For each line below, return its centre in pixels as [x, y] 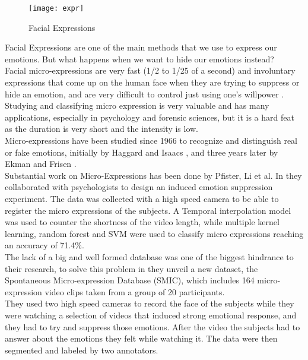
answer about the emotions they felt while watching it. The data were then [141, 338]
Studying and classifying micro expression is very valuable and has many [137, 105]
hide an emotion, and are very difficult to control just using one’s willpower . [145, 94]
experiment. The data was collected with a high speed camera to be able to [142, 198]
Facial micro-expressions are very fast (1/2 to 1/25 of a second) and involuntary [150, 70]
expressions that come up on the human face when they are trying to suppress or [152, 82]
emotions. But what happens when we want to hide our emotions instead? [139, 59]
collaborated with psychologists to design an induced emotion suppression [139, 187]
